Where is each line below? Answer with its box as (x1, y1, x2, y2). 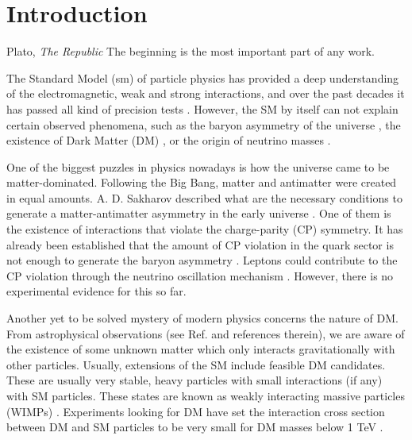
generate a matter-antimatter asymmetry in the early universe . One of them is (6, 205, 391, 222)
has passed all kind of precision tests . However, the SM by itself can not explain (6, 100, 399, 117)
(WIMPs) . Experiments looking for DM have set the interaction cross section (6, 403, 385, 419)
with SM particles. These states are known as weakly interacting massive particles (6, 388, 405, 403)
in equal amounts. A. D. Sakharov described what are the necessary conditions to (6, 189, 402, 206)
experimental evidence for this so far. (6, 283, 187, 299)
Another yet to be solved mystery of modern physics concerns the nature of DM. (6, 310, 399, 326)
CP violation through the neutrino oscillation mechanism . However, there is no (6, 267, 394, 284)
